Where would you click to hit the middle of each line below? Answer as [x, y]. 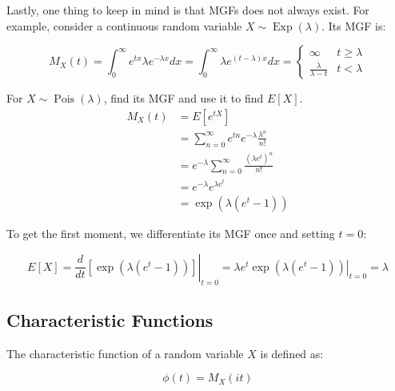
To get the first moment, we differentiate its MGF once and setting [171, 234]
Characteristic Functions [110, 319]
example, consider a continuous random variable [124, 25]
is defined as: [292, 353]
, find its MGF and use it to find [184, 98]
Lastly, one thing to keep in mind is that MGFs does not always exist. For [188, 10]
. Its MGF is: [354, 25]
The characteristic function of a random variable [125, 353]
